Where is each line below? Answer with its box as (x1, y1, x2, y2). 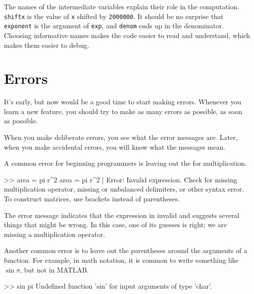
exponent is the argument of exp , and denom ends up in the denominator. (4, 20, 224, 31)
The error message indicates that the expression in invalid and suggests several (4, 210, 239, 220)
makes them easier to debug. (4, 39, 89, 50)
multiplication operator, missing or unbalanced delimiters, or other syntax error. (4, 184, 244, 194)
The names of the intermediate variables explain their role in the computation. (4, 1, 239, 11)
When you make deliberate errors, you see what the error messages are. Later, (4, 132, 238, 142)
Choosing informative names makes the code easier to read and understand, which (4, 30, 250, 40)
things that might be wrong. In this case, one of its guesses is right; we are (4, 219, 227, 230)
